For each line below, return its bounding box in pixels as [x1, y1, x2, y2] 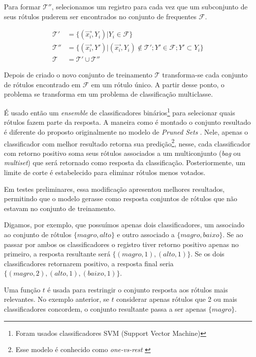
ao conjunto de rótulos [4, 229, 72, 239]
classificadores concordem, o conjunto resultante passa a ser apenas [4, 304, 206, 314]
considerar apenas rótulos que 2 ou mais [116, 294, 237, 304]
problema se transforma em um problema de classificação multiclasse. [4, 89, 213, 99]
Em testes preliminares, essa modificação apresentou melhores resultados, [4, 183, 225, 194]
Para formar [4, 1, 41, 11]
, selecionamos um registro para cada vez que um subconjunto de [51, 1, 248, 11]
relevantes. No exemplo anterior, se [4, 294, 109, 304]
